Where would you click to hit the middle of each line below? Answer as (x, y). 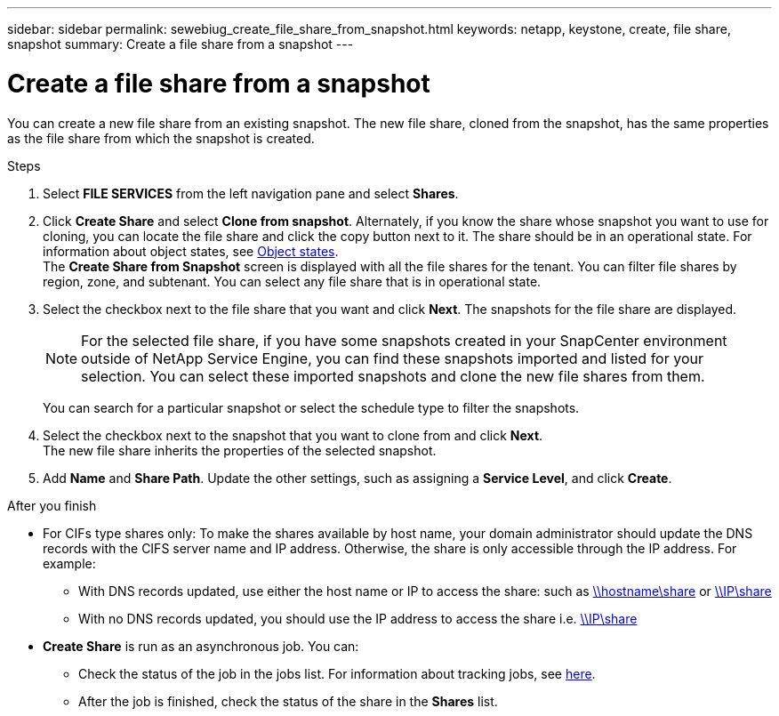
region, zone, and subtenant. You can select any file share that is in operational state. (292, 281)
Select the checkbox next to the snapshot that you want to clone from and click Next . (293, 435)
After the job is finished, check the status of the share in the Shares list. (288, 701)
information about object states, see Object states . (191, 251)
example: (69, 563)
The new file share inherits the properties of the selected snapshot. (240, 450)
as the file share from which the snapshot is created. (161, 138)
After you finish (52, 505)
